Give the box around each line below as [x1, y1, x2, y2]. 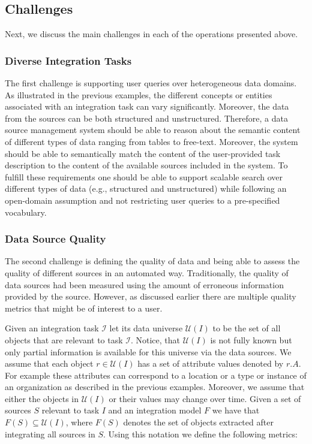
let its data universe [109, 322, 183, 334]
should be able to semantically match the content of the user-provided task [5, 147, 281, 159]
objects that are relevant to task [5, 333, 123, 346]
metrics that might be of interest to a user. [5, 301, 163, 314]
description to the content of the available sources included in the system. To [5, 159, 288, 171]
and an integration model [108, 404, 202, 416]
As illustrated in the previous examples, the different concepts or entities [5, 88, 272, 101]
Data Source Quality [5, 231, 106, 246]
